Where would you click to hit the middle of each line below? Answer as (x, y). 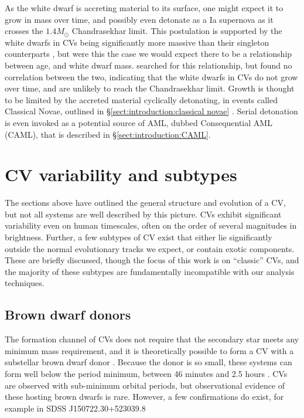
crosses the (24, 31)
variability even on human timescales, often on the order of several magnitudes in (151, 225)
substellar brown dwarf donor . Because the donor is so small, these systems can (148, 362)
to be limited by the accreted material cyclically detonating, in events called (141, 99)
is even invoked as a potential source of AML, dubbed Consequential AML (139, 122)
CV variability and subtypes (121, 174)
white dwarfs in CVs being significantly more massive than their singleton (137, 42)
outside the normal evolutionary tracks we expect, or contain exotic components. (150, 248)
